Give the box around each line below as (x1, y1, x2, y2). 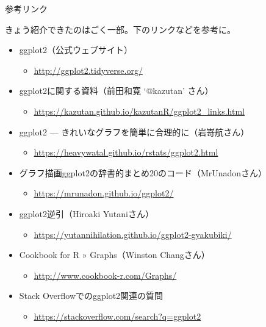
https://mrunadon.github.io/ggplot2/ (34, 187, 174, 199)
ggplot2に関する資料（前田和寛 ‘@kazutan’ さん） (19, 84, 214, 97)
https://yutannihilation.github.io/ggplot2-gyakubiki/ (34, 228, 232, 240)
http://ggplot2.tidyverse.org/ (34, 63, 143, 76)
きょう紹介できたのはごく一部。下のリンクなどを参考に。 (5, 23, 235, 35)
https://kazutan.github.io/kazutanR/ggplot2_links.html (34, 104, 245, 117)
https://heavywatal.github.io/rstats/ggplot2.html (34, 146, 218, 159)
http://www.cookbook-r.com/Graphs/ (34, 268, 177, 281)
